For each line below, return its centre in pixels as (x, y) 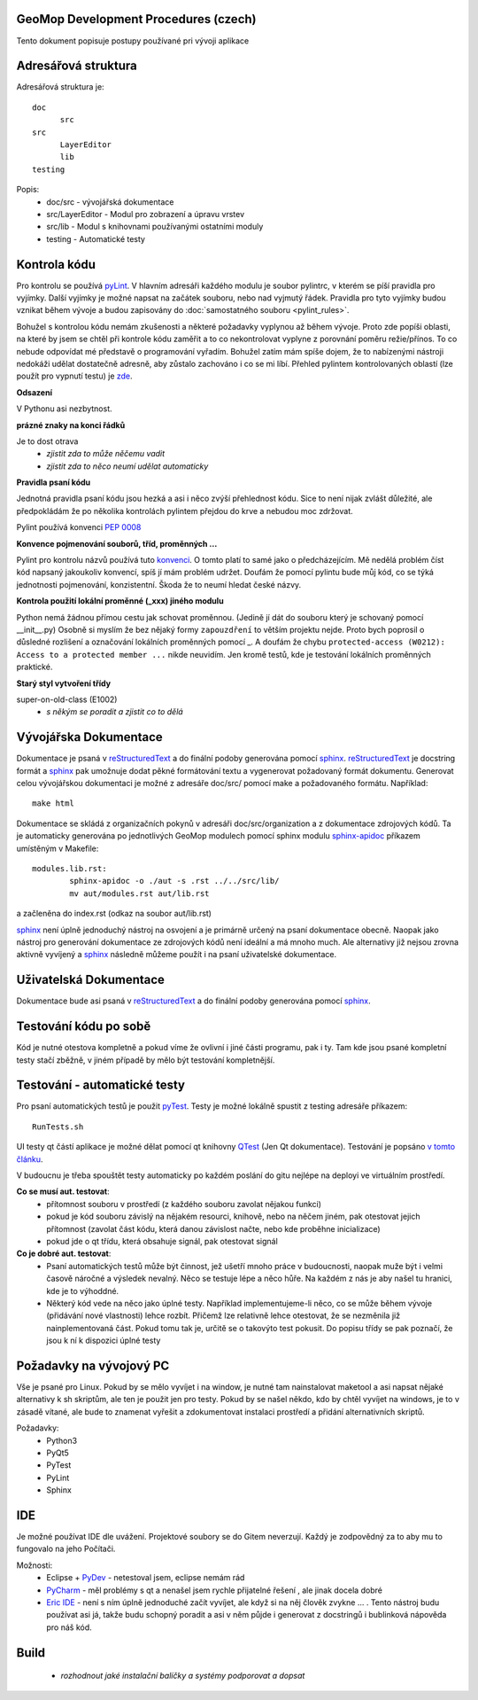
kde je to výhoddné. (83, 1291)
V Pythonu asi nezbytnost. (64, 409)
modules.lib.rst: (69, 868)
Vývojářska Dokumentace (89, 737)
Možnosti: (35, 1565)
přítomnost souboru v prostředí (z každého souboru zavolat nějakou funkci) (184, 1204)
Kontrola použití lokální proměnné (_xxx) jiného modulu (120, 601)
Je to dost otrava (47, 441)
